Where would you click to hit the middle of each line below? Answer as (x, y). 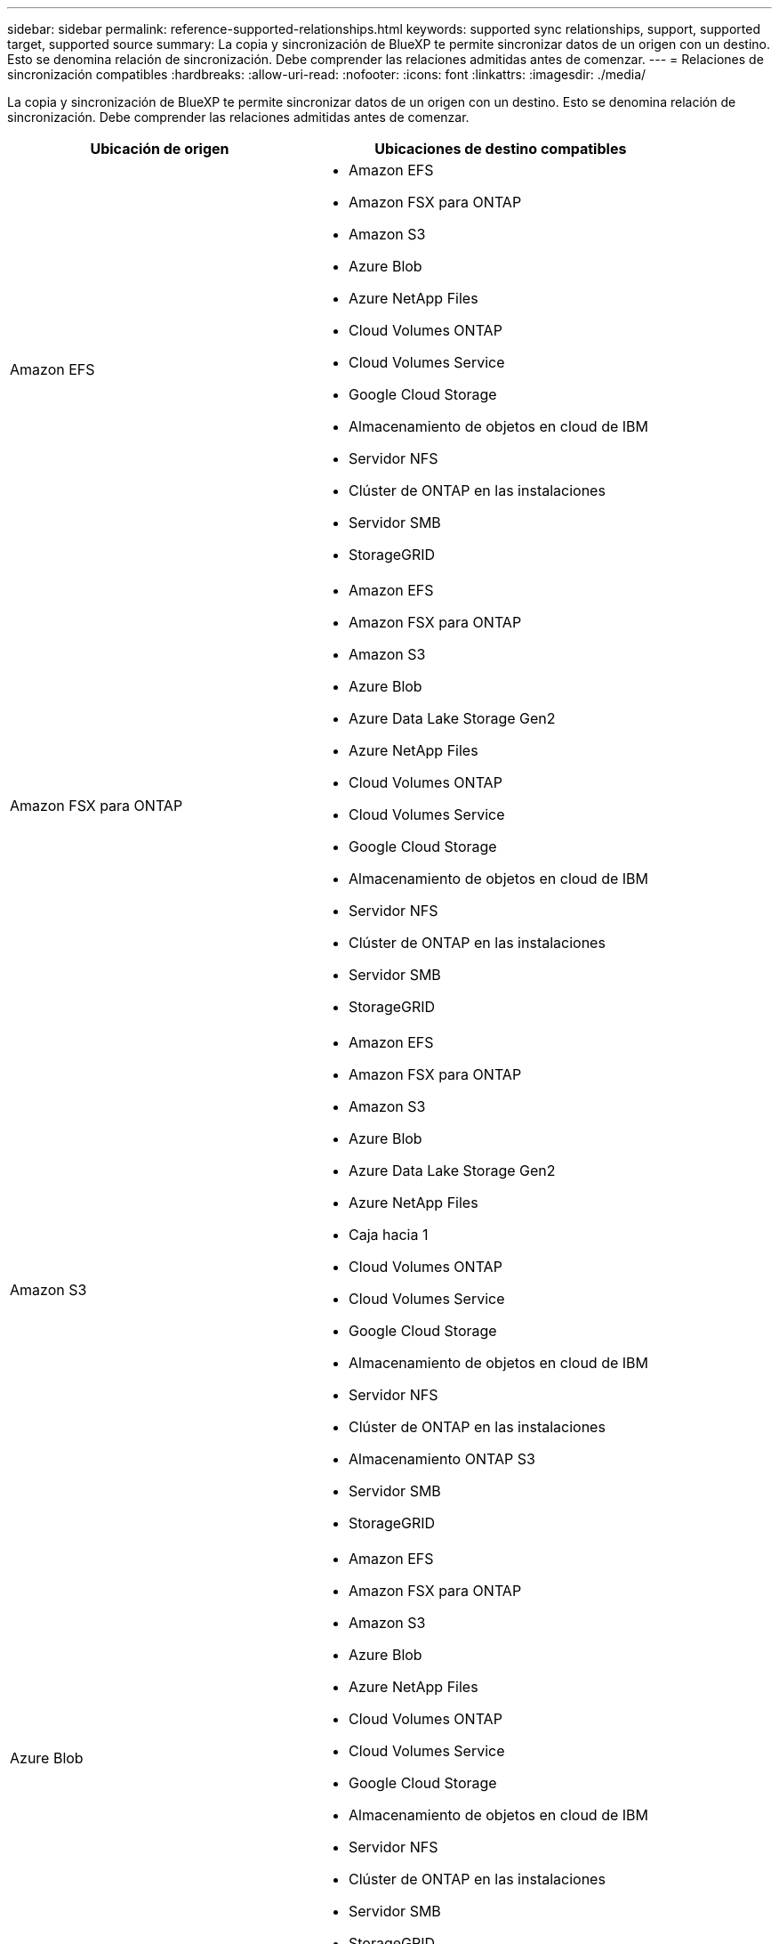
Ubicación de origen (160, 149)
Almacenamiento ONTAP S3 (442, 1459)
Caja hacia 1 (388, 1235)
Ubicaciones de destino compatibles (501, 149)
